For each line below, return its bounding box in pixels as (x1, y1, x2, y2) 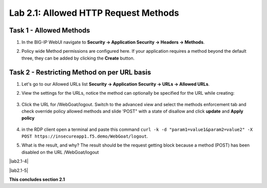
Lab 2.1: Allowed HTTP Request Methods (9, 7, 179, 18)
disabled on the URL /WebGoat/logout (21, 149, 99, 155)
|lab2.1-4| (9, 158, 29, 164)
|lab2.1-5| (9, 167, 28, 173)
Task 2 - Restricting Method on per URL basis (9, 68, 151, 76)
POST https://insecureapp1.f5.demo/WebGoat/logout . (21, 133, 148, 139)
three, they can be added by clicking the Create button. (21, 55, 135, 61)
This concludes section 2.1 (9, 177, 65, 183)
